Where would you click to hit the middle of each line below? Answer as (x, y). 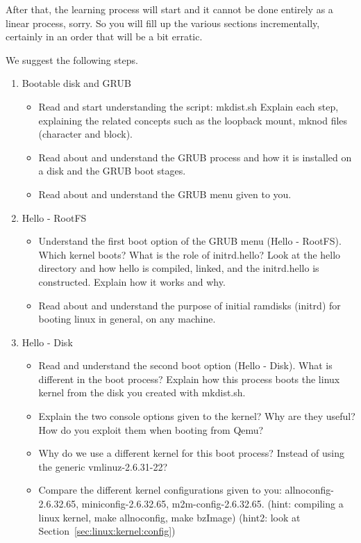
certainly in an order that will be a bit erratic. (104, 37)
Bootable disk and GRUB (76, 83)
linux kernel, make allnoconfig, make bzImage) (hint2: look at (169, 517)
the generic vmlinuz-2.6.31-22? (103, 466)
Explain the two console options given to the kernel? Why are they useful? (197, 416)
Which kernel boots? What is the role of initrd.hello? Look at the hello (190, 254)
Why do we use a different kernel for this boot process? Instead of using (192, 453)
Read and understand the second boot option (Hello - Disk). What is (185, 365)
